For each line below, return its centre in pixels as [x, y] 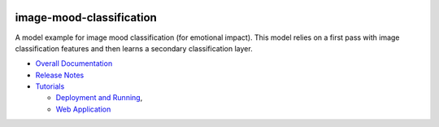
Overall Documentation [74, 63]
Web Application [83, 109]
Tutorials [50, 86]
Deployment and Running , [99, 98]
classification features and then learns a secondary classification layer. [134, 48]
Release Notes [60, 75]
